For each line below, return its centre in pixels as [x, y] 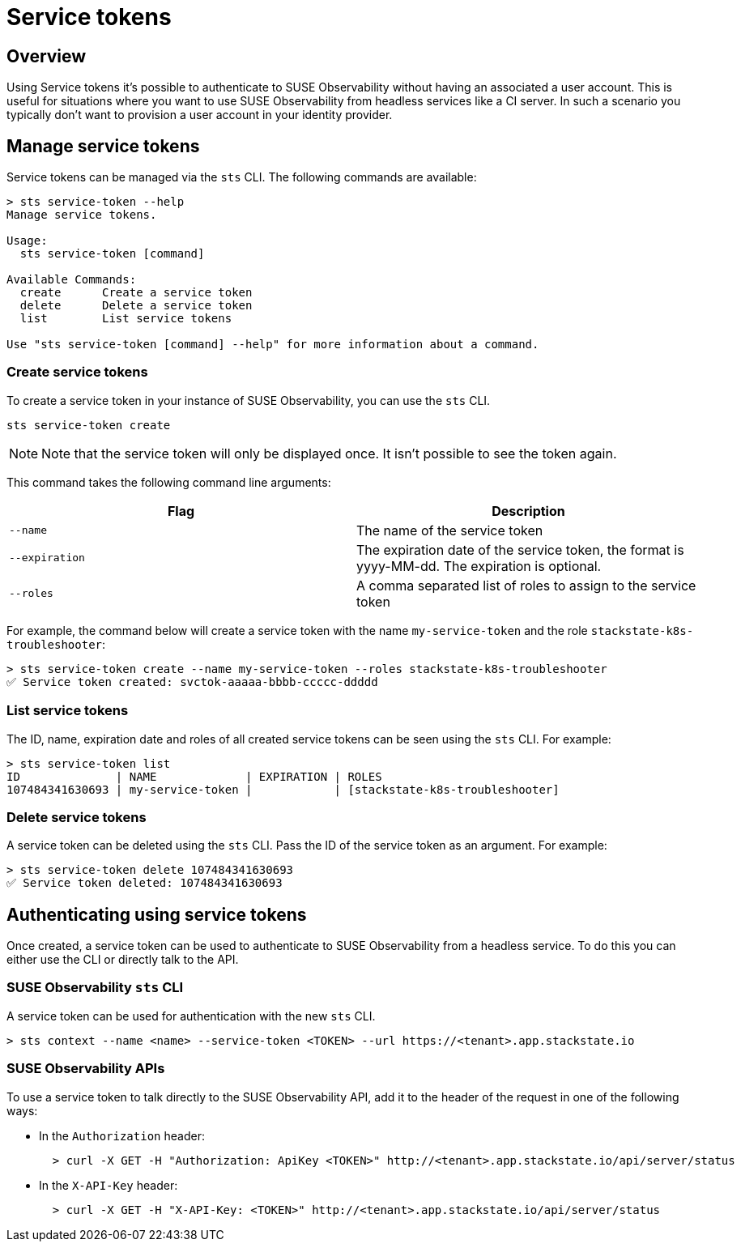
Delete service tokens [77, 817]
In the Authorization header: [122, 1135]
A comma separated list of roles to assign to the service [526, 585]
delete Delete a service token [136, 306]
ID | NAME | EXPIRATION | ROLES [194, 776]
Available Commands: [72, 280]
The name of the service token [450, 530]
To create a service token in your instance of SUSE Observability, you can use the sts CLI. [249, 400]
